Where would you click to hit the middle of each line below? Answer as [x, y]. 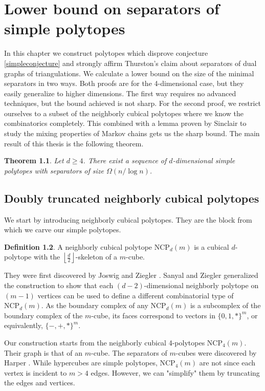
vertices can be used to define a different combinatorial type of [136, 295]
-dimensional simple [204, 160]
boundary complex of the [43, 315]
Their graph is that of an [43, 352]
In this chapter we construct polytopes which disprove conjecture [106, 53]
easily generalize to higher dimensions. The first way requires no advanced [120, 93]
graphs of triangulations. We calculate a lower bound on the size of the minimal [129, 73]
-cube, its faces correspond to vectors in [153, 315]
